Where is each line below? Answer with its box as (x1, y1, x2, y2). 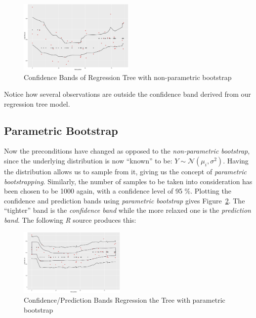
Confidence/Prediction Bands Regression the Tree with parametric (24, 295, 225, 305)
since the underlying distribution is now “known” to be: (4, 155, 172, 165)
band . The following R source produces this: (4, 214, 136, 225)
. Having (223, 155, 249, 165)
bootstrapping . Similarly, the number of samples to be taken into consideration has (4, 176, 253, 186)
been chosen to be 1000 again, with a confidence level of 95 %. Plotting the (4, 186, 231, 196)
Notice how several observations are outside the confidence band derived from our (4, 88, 251, 99)
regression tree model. (4, 98, 70, 109)
